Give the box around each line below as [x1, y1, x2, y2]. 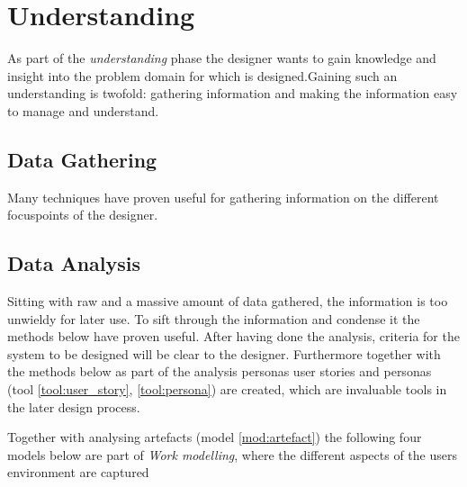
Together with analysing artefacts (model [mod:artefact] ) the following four [7, 428, 422, 446]
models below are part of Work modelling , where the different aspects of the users [7, 445, 457, 464]
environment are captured [7, 463, 149, 482]
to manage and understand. [7, 101, 159, 120]
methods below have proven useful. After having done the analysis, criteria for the [7, 327, 460, 346]
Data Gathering [7, 145, 157, 173]
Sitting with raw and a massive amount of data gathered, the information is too [7, 292, 448, 311]
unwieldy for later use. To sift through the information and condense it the [7, 309, 420, 328]
